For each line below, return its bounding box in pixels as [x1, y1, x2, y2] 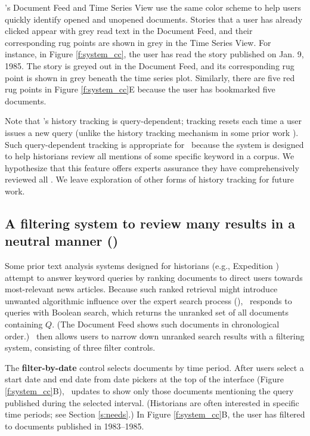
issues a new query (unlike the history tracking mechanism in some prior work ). [5, 126, 299, 138]
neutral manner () [5, 231, 119, 250]
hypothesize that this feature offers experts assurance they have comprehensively [5, 161, 299, 174]
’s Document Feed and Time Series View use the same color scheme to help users [5, 1, 301, 13]
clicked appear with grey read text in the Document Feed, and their [5, 24, 253, 37]
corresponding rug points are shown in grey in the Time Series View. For [5, 36, 271, 48]
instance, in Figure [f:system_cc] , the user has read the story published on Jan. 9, [5, 48, 304, 60]
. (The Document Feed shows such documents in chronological [52, 318, 280, 330]
